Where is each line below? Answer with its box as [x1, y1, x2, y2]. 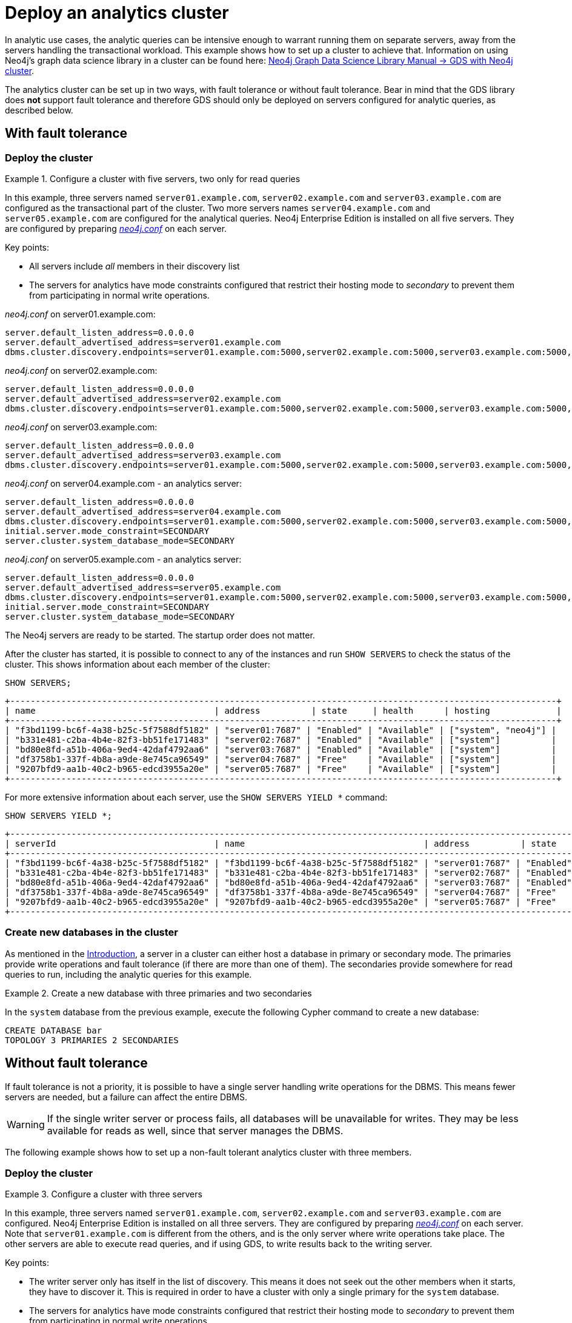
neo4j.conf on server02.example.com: [5, 365, 158, 376]
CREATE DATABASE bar [5, 1025, 102, 1035]
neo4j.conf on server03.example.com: [5, 421, 158, 432]
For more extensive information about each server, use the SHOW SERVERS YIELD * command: [5, 791, 388, 802]
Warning [7, 1118, 45, 1131]
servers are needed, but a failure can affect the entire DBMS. [5, 1091, 248, 1102]
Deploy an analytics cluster [5, 2, 229, 23]
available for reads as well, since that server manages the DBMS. [47, 1124, 344, 1137]
